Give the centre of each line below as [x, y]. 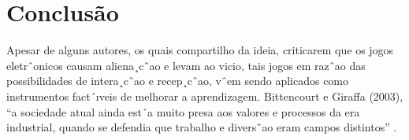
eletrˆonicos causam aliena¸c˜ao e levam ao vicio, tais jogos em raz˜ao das [186, 65]
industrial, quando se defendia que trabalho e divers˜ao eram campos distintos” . [202, 127]
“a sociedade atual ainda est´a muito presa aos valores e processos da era [183, 111]
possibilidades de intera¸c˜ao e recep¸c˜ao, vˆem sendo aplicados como [178, 81]
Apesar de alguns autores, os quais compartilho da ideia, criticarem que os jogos [200, 50]
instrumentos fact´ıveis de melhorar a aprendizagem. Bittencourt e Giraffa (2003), [205, 96]
